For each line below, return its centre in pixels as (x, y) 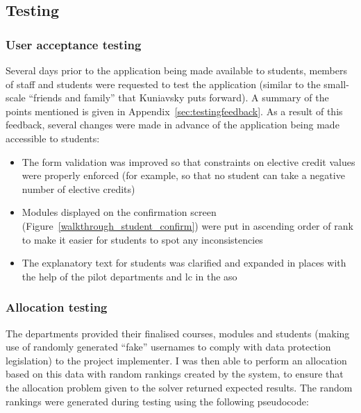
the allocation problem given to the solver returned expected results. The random (179, 387)
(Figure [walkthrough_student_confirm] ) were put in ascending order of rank (187, 225)
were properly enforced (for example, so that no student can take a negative (183, 175)
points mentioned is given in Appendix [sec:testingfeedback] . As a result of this (174, 111)
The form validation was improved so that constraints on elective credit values (188, 161)
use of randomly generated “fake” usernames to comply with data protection (168, 347)
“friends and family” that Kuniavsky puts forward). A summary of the (179, 98)
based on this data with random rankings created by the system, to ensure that (175, 374)
